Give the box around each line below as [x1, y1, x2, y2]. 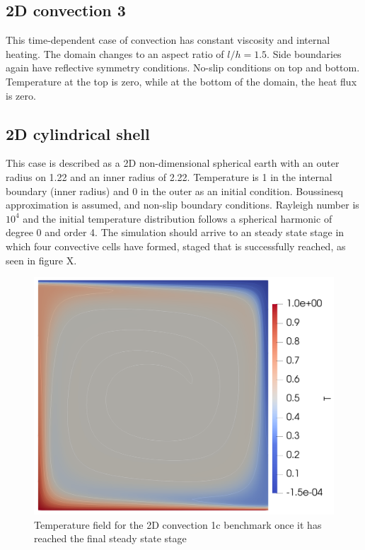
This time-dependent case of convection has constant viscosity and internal [6, 33, 330, 47]
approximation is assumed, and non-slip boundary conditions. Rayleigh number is [6, 197, 359, 212]
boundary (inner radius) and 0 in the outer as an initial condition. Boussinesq [6, 183, 343, 198]
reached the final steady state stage [34, 531, 187, 546]
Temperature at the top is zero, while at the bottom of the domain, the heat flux [6, 74, 357, 88]
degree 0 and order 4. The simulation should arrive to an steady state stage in [6, 225, 344, 240]
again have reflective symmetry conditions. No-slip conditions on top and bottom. [6, 60, 360, 75]
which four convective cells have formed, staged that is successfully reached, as [6, 238, 346, 253]
